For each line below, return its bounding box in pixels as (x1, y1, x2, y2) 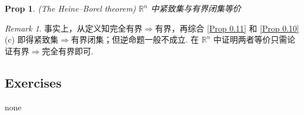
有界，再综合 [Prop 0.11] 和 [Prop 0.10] (155, 22, 299, 34)
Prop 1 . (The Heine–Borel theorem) (5, 2, 136, 14)
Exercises (5, 73, 62, 91)
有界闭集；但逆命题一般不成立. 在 (71, 33, 199, 46)
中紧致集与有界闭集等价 (150, 2, 241, 14)
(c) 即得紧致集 (5, 33, 58, 46)
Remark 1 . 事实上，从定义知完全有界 (5, 22, 143, 34)
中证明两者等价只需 (213, 33, 288, 46)
